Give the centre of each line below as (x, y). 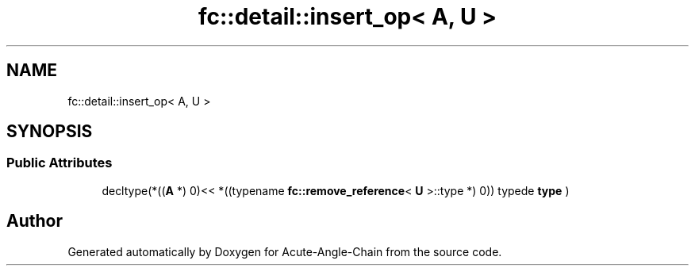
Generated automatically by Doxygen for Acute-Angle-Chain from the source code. (285, 251)
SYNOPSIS (50, 132)
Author (35, 221)
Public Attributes (60, 163)
